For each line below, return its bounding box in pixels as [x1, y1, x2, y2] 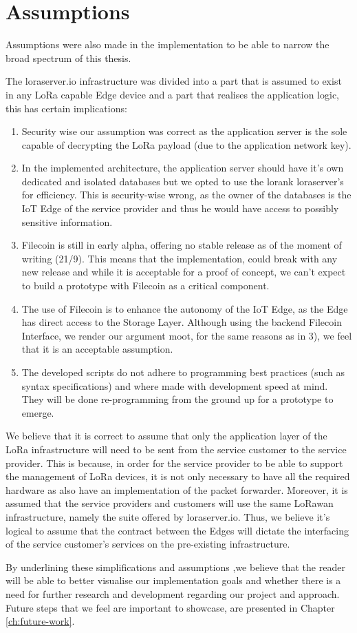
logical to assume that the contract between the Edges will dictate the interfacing [6, 523, 349, 537]
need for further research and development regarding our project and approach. [6, 586, 340, 601]
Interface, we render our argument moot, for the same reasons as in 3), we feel [21, 328, 352, 342]
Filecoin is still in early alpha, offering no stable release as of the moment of [21, 238, 342, 252]
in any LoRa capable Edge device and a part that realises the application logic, [6, 87, 339, 101]
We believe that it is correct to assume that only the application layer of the [6, 428, 327, 443]
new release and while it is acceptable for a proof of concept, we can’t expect [21, 264, 346, 279]
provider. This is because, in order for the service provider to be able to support [6, 455, 343, 470]
